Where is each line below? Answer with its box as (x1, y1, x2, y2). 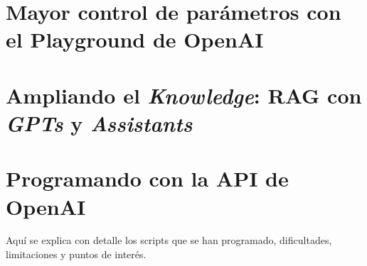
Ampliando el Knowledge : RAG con (6, 80, 362, 110)
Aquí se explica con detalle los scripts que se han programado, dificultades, (6, 233, 332, 248)
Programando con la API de (6, 164, 289, 193)
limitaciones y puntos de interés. (6, 247, 147, 262)
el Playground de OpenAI (6, 25, 264, 54)
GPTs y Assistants (6, 108, 193, 138)
